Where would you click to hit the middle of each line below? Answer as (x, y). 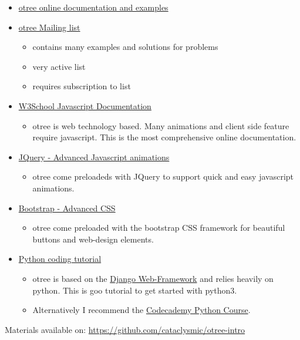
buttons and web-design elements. (93, 239)
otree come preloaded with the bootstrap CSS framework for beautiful (159, 228)
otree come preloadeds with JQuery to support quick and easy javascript (163, 176)
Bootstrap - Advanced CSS (67, 208)
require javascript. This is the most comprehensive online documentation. (164, 137)
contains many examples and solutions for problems (125, 47)
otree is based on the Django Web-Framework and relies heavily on (153, 278)
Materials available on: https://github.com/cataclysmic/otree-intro (125, 329)
